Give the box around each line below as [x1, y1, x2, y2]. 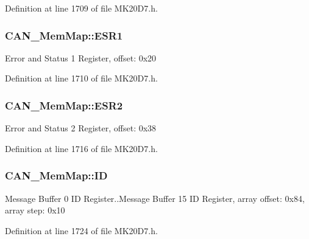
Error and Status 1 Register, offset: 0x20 [5, 51, 157, 64]
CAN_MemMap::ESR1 [5, 27, 123, 43]
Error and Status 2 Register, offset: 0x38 [5, 122, 157, 134]
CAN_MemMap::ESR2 [5, 97, 123, 113]
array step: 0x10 [5, 204, 65, 216]
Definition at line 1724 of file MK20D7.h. [5, 224, 158, 237]
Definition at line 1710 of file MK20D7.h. [5, 72, 158, 85]
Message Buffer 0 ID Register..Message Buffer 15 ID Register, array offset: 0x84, [5, 192, 305, 204]
